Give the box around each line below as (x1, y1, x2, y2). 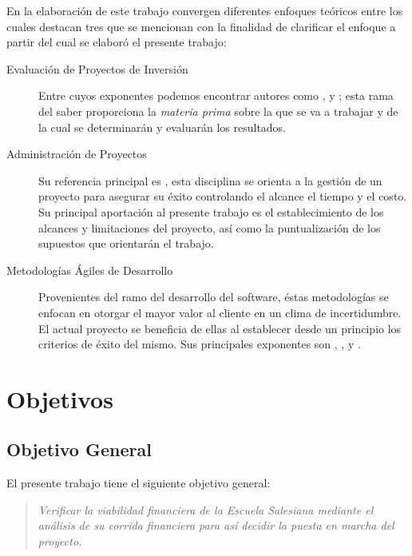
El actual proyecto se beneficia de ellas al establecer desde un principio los (38, 320, 402, 336)
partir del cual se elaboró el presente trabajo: (6, 34, 227, 50)
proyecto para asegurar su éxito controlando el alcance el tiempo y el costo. (38, 188, 407, 205)
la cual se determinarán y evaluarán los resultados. (38, 118, 287, 135)
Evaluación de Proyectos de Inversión (6, 60, 188, 77)
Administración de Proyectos (6, 145, 147, 162)
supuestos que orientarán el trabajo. (38, 235, 214, 252)
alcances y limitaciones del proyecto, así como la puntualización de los (38, 219, 381, 236)
